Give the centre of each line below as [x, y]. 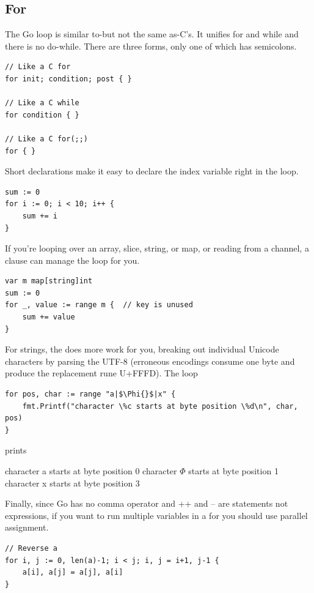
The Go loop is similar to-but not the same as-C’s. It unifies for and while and [152, 34]
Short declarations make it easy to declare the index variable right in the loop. [152, 171]
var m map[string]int [49, 281]
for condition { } [42, 115]
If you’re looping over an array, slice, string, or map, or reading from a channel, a [157, 248]
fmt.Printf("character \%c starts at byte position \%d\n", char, [160, 406]
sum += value [49, 317]
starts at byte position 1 [233, 471]
